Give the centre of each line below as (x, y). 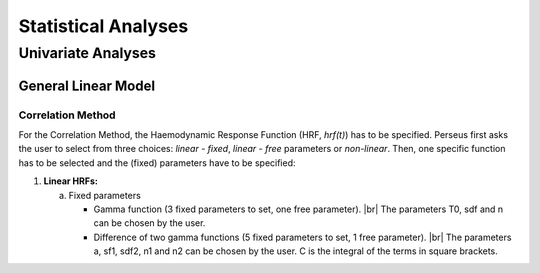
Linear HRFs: (71, 181)
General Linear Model (86, 85)
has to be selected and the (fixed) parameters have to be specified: (157, 162)
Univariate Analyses (87, 53)
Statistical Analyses (103, 26)
